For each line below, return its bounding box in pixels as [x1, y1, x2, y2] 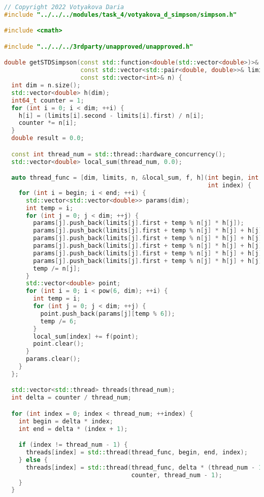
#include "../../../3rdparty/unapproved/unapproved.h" [4, 43, 193, 50]
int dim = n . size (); [11, 82, 81, 89]
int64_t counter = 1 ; [11, 96, 84, 104]
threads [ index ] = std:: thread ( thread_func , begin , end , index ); [25, 449, 248, 456]
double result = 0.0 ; [11, 135, 84, 142]
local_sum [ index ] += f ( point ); [33, 333, 139, 340]
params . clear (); [25, 355, 81, 363]
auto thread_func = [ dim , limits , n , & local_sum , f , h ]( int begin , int [11, 174, 259, 182]
